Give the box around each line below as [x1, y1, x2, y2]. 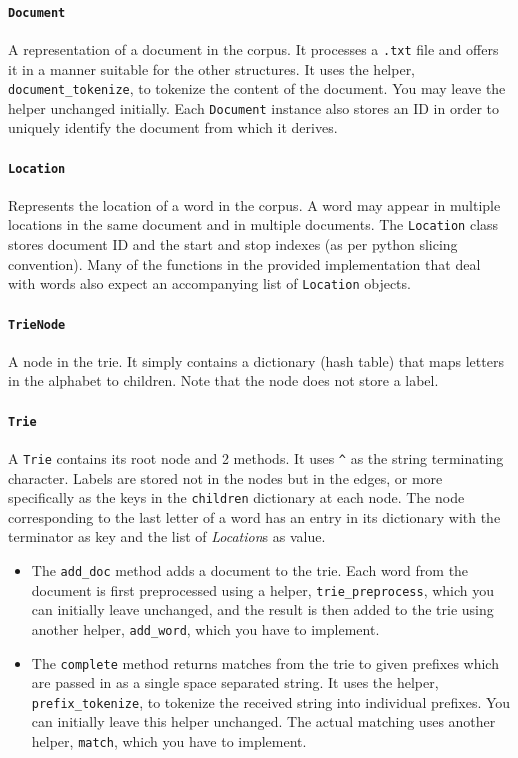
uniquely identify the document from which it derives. [8, 117, 338, 138]
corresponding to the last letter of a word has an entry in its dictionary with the [8, 506, 501, 527]
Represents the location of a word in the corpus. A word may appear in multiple [8, 194, 501, 215]
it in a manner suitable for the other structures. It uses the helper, [8, 58, 416, 79]
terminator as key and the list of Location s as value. [8, 526, 326, 547]
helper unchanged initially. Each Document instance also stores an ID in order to [8, 97, 499, 118]
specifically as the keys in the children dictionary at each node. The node [8, 487, 465, 508]
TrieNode [8, 317, 66, 332]
